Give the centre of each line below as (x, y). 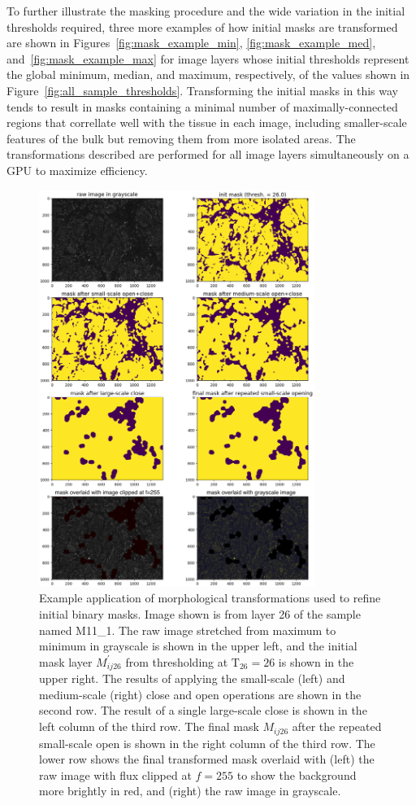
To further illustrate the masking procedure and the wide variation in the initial (206, 11)
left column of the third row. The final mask (149, 726)
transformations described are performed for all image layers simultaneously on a (208, 154)
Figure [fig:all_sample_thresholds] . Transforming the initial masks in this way (203, 90)
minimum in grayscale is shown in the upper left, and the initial (198, 646)
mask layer (66, 661)
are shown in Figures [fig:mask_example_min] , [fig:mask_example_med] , (191, 43)
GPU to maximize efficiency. (77, 170)
